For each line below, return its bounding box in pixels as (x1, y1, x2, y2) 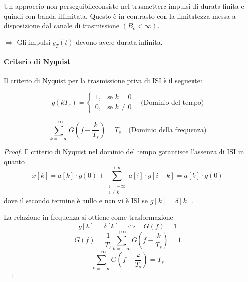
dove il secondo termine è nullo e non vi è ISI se (4, 195, 148, 205)
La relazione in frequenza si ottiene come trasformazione (4, 212, 173, 222)
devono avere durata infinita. (76, 36, 163, 47)
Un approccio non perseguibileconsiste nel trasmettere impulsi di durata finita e (4, 1, 244, 11)
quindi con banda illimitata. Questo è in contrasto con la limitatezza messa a (4, 10, 236, 21)
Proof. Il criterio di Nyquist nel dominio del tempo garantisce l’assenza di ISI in (4, 146, 244, 157)
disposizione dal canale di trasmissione (4, 20, 119, 30)
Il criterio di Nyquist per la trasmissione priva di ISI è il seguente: (4, 75, 202, 85)
